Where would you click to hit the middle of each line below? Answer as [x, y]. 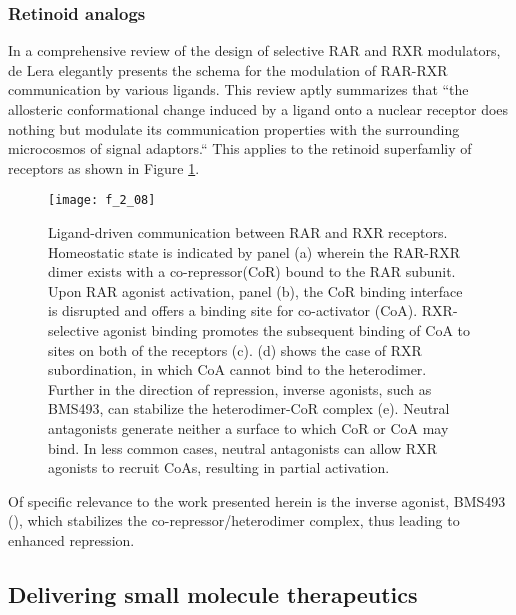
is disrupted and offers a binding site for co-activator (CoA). [233, 310]
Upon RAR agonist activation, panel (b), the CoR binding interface [255, 290]
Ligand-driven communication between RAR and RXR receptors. [248, 232]
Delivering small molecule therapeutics [213, 593]
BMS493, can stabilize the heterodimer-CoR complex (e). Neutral [249, 408]
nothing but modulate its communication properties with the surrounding [234, 128]
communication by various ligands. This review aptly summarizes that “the [238, 89]
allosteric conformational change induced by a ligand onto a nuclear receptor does [258, 109]
